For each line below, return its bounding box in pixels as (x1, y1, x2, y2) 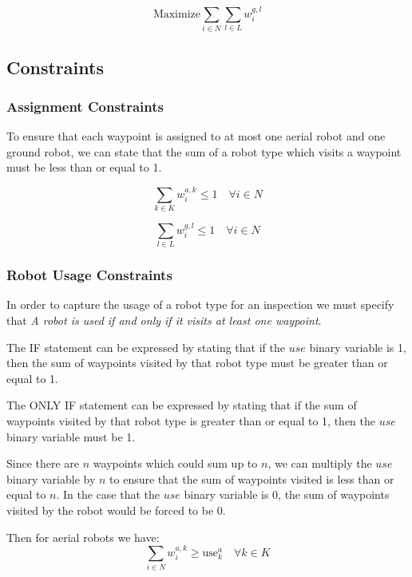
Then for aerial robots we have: (6, 528, 160, 545)
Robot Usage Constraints (6, 265, 172, 285)
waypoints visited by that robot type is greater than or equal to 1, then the (6, 412, 376, 429)
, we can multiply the (267, 455, 372, 472)
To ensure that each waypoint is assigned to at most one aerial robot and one (6, 128, 386, 144)
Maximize (153, 8, 200, 20)
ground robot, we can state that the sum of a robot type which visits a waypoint (6, 143, 402, 160)
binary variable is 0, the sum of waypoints (184, 486, 390, 503)
